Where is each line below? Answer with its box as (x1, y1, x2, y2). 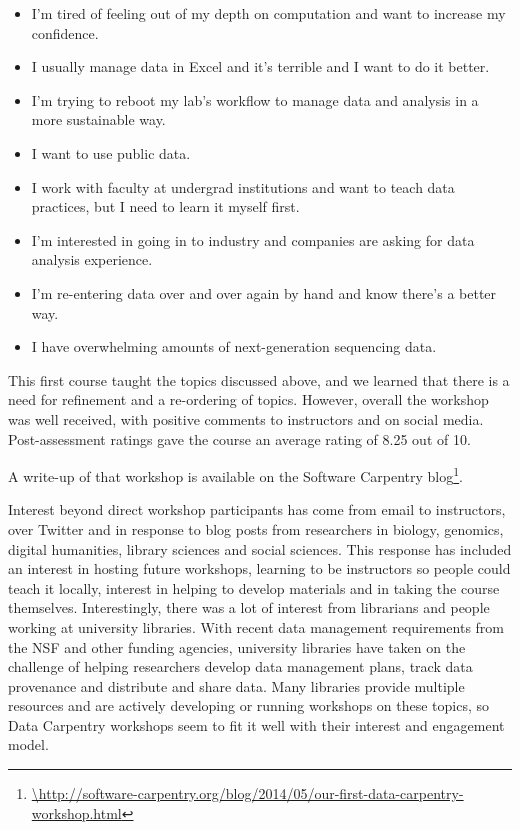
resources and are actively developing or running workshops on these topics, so (8, 695, 490, 716)
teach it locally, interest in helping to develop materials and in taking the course (8, 577, 500, 598)
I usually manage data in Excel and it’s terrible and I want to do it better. (31, 56, 490, 77)
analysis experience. (31, 249, 153, 270)
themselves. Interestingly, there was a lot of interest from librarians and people (8, 597, 490, 618)
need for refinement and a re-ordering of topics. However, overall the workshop (8, 389, 489, 410)
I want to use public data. (31, 142, 191, 163)
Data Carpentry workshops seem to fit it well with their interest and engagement (8, 714, 505, 735)
